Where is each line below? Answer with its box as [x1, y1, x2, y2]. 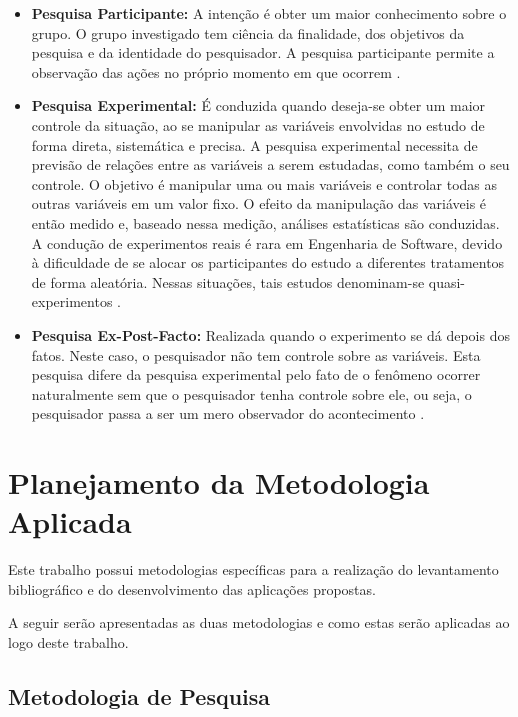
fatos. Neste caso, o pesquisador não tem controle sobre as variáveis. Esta [31, 344, 481, 365]
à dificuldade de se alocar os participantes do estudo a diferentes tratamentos [31, 252, 505, 273]
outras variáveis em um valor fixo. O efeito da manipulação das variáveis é [31, 193, 487, 214]
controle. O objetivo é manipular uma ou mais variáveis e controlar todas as [31, 173, 498, 194]
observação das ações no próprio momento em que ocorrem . [31, 61, 401, 82]
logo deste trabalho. [8, 631, 129, 652]
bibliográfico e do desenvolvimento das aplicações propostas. [8, 578, 376, 599]
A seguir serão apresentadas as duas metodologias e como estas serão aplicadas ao [8, 612, 510, 633]
